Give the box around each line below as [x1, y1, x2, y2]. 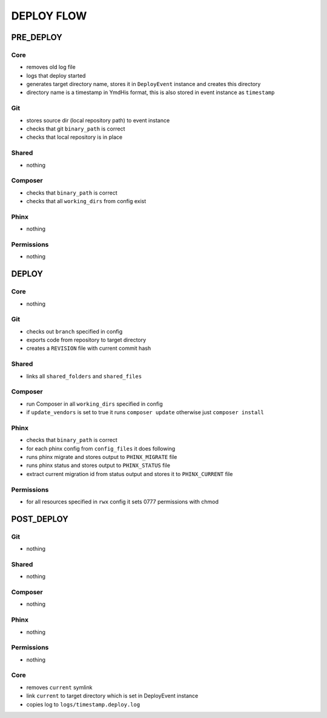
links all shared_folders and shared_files [26, 372, 142, 380]
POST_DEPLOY [11, 514, 69, 524]
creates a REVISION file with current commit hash [26, 344, 151, 352]
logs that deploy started [26, 72, 86, 79]
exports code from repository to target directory [26, 337, 147, 344]
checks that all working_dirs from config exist [26, 198, 147, 205]
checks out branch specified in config [26, 327, 123, 335]
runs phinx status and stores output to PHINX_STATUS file [26, 461, 171, 469]
